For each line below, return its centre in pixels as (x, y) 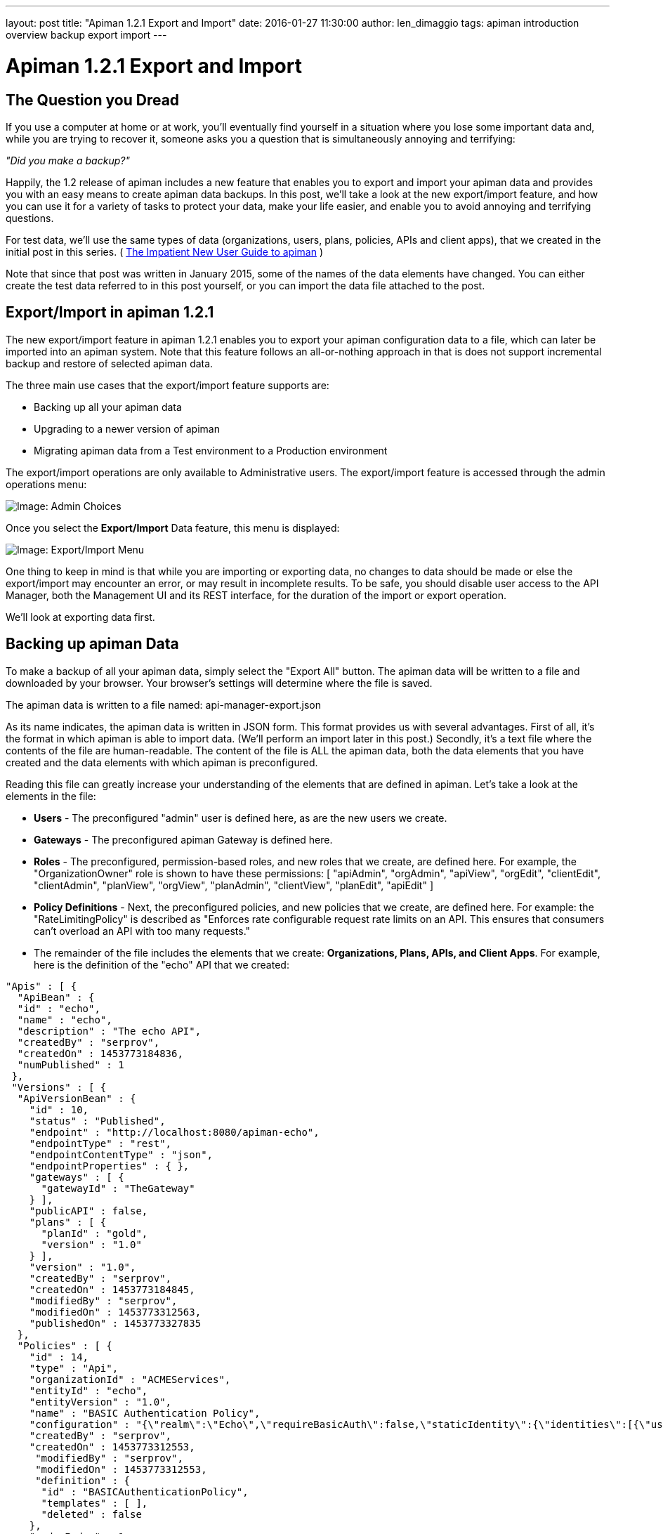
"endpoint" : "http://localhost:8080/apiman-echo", (174, 1132)
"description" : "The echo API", (109, 1031)
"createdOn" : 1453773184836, (100, 1053)
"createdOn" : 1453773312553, (112, 1447)
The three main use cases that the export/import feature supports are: (168, 385)
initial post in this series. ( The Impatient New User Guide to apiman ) (164, 251)
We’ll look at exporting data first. (80, 617)
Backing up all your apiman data (108, 407)
